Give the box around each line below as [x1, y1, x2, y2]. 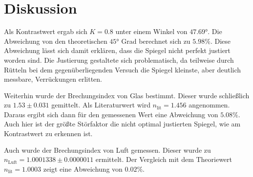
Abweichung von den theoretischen [4, 35, 107, 46]
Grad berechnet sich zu [121, 35, 190, 46]
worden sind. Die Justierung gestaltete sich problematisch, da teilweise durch [4, 54, 234, 65]
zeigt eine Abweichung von [43, 163, 123, 174]
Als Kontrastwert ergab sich [4, 26, 87, 36]
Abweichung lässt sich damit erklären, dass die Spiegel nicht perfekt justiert [4, 45, 231, 55]
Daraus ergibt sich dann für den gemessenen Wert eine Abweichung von [4, 109, 218, 119]
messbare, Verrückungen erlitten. [4, 74, 102, 84]
